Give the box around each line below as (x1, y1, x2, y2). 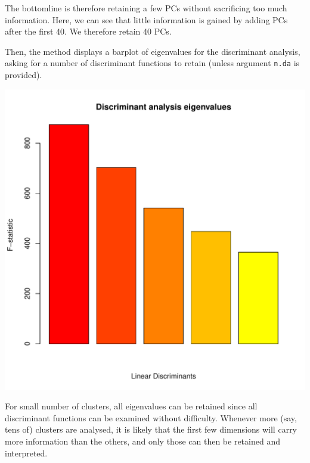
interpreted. (5, 446, 48, 459)
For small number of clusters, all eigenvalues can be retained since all (5, 400, 258, 412)
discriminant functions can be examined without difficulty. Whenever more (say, (5, 411, 297, 424)
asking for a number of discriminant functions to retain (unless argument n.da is (5, 57, 300, 69)
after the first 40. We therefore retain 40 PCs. (5, 25, 172, 38)
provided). (5, 69, 42, 81)
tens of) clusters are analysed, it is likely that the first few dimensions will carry (5, 423, 297, 436)
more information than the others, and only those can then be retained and (5, 435, 280, 447)
